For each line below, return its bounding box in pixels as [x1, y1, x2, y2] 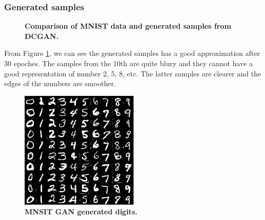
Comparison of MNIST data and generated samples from [25, 21, 232, 31]
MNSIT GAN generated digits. [25, 206, 138, 217]
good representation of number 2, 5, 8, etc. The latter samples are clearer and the [4, 68, 261, 78]
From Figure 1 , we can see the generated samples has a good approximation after [4, 48, 260, 58]
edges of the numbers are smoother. [4, 78, 116, 89]
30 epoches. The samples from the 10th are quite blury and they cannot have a [4, 58, 253, 68]
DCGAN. [25, 30, 59, 41]
